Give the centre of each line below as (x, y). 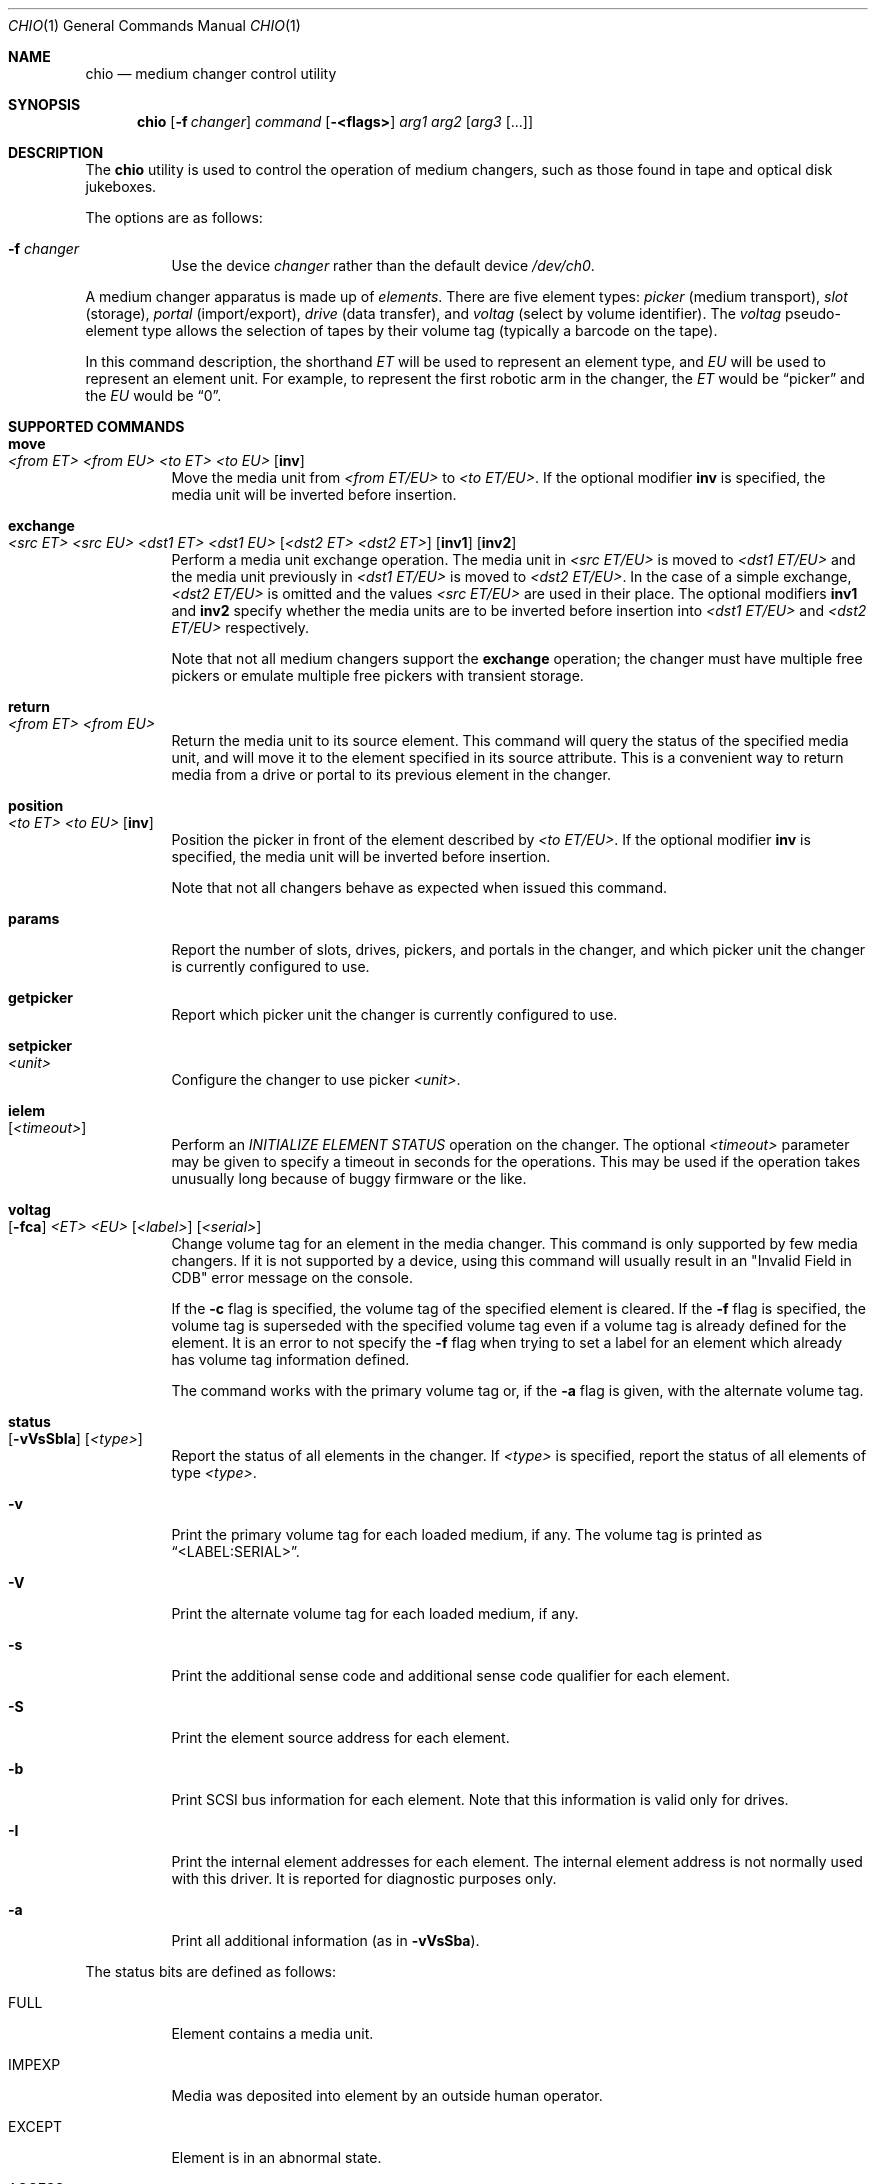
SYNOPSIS (44, 104)
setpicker (40, 1045)
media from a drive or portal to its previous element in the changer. (391, 774)
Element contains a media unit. (272, 2033)
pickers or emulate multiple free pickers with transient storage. (377, 675)
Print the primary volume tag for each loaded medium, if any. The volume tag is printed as (467, 1534)
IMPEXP (34, 2064)
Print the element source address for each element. (340, 1737)
